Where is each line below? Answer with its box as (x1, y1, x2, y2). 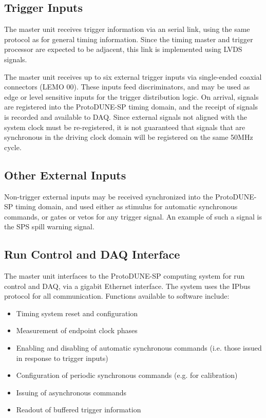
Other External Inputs (4, 167, 126, 183)
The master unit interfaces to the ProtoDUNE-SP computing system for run (4, 270, 245, 281)
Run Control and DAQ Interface (4, 246, 180, 262)
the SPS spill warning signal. (4, 221, 94, 232)
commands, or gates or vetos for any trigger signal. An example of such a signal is (4, 211, 262, 222)
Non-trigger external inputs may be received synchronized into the (4, 191, 213, 202)
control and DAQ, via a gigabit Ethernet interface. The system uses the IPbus (4, 280, 251, 291)
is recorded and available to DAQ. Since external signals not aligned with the (4, 111, 248, 122)
